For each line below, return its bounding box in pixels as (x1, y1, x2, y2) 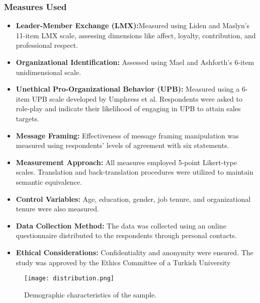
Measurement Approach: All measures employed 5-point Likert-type (16, 157, 237, 167)
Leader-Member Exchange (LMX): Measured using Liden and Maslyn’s (16, 20, 250, 31)
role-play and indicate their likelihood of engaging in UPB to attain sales (16, 103, 241, 114)
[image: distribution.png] (24, 275, 114, 282)
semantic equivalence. (16, 176, 82, 187)
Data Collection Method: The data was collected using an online (16, 220, 226, 231)
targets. (16, 113, 39, 123)
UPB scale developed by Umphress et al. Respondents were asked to (32, 93, 243, 104)
